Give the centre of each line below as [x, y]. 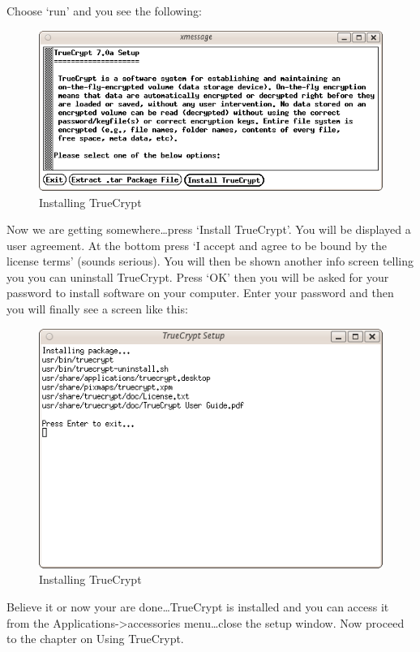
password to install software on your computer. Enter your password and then [200, 293]
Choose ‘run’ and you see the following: [104, 11]
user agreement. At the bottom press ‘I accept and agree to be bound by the [197, 245]
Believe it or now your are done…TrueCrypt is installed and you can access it [198, 606]
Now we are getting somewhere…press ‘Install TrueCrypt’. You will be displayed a [209, 229]
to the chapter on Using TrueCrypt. [95, 639]
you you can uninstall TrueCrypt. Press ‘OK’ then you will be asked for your [198, 276]
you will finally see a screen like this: [97, 309]
